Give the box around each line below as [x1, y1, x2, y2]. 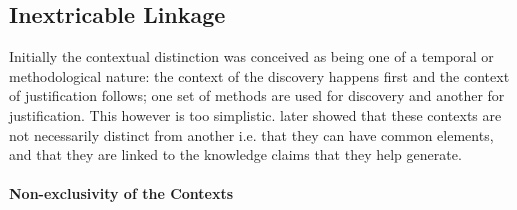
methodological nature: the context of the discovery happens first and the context [9, 65, 510, 86]
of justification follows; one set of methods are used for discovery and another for [9, 85, 505, 106]
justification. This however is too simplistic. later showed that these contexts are [9, 104, 502, 125]
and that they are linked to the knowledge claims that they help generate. [9, 144, 462, 165]
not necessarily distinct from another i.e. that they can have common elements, [9, 124, 494, 145]
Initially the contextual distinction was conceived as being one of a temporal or [9, 46, 494, 67]
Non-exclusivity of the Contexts [9, 183, 234, 204]
